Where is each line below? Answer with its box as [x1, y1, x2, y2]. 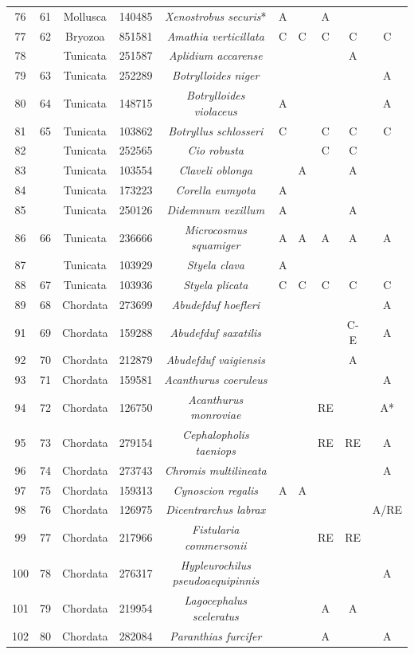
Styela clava [186, 257, 244, 273]
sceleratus [192, 607, 239, 624]
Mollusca [63, 7, 107, 24]
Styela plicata [183, 276, 248, 293]
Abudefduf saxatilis [170, 323, 262, 340]
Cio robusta [187, 142, 244, 159]
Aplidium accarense [168, 47, 263, 64]
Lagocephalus [184, 592, 248, 609]
